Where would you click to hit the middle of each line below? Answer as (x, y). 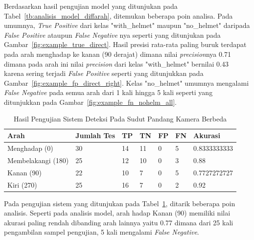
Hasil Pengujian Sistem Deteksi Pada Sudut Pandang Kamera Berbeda (120, 118)
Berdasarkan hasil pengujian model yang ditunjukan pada (91, 6)
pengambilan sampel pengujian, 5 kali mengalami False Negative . (102, 232)
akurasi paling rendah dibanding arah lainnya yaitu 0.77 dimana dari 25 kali (119, 222)
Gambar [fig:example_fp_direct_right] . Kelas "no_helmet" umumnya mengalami (127, 83)
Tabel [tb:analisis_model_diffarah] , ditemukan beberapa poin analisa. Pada (118, 15)
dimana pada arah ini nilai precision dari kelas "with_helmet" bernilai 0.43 (116, 63)
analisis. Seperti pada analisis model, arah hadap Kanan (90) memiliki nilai (117, 213)
